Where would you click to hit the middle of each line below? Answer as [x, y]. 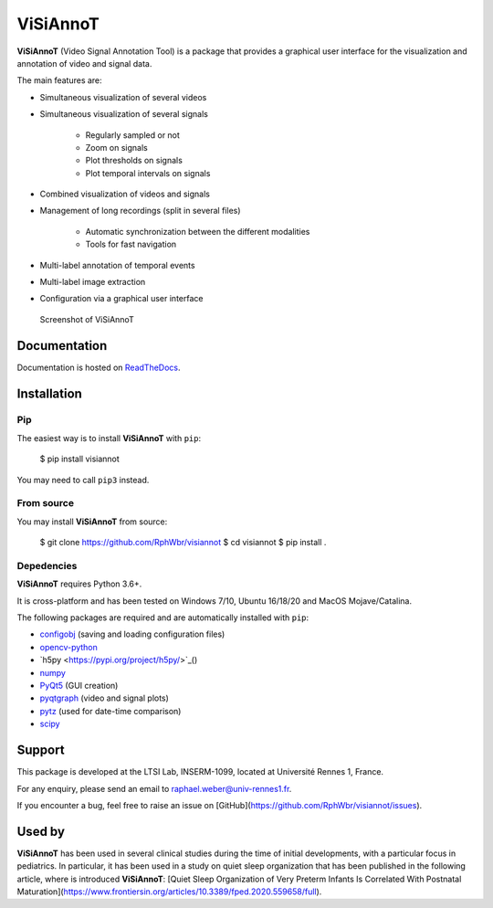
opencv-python [68, 647]
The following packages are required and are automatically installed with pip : [163, 618]
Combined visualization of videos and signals [125, 194]
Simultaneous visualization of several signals [124, 114]
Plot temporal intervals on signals [148, 173]
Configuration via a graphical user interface [121, 299]
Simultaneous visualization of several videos [123, 97]
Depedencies [47, 565]
